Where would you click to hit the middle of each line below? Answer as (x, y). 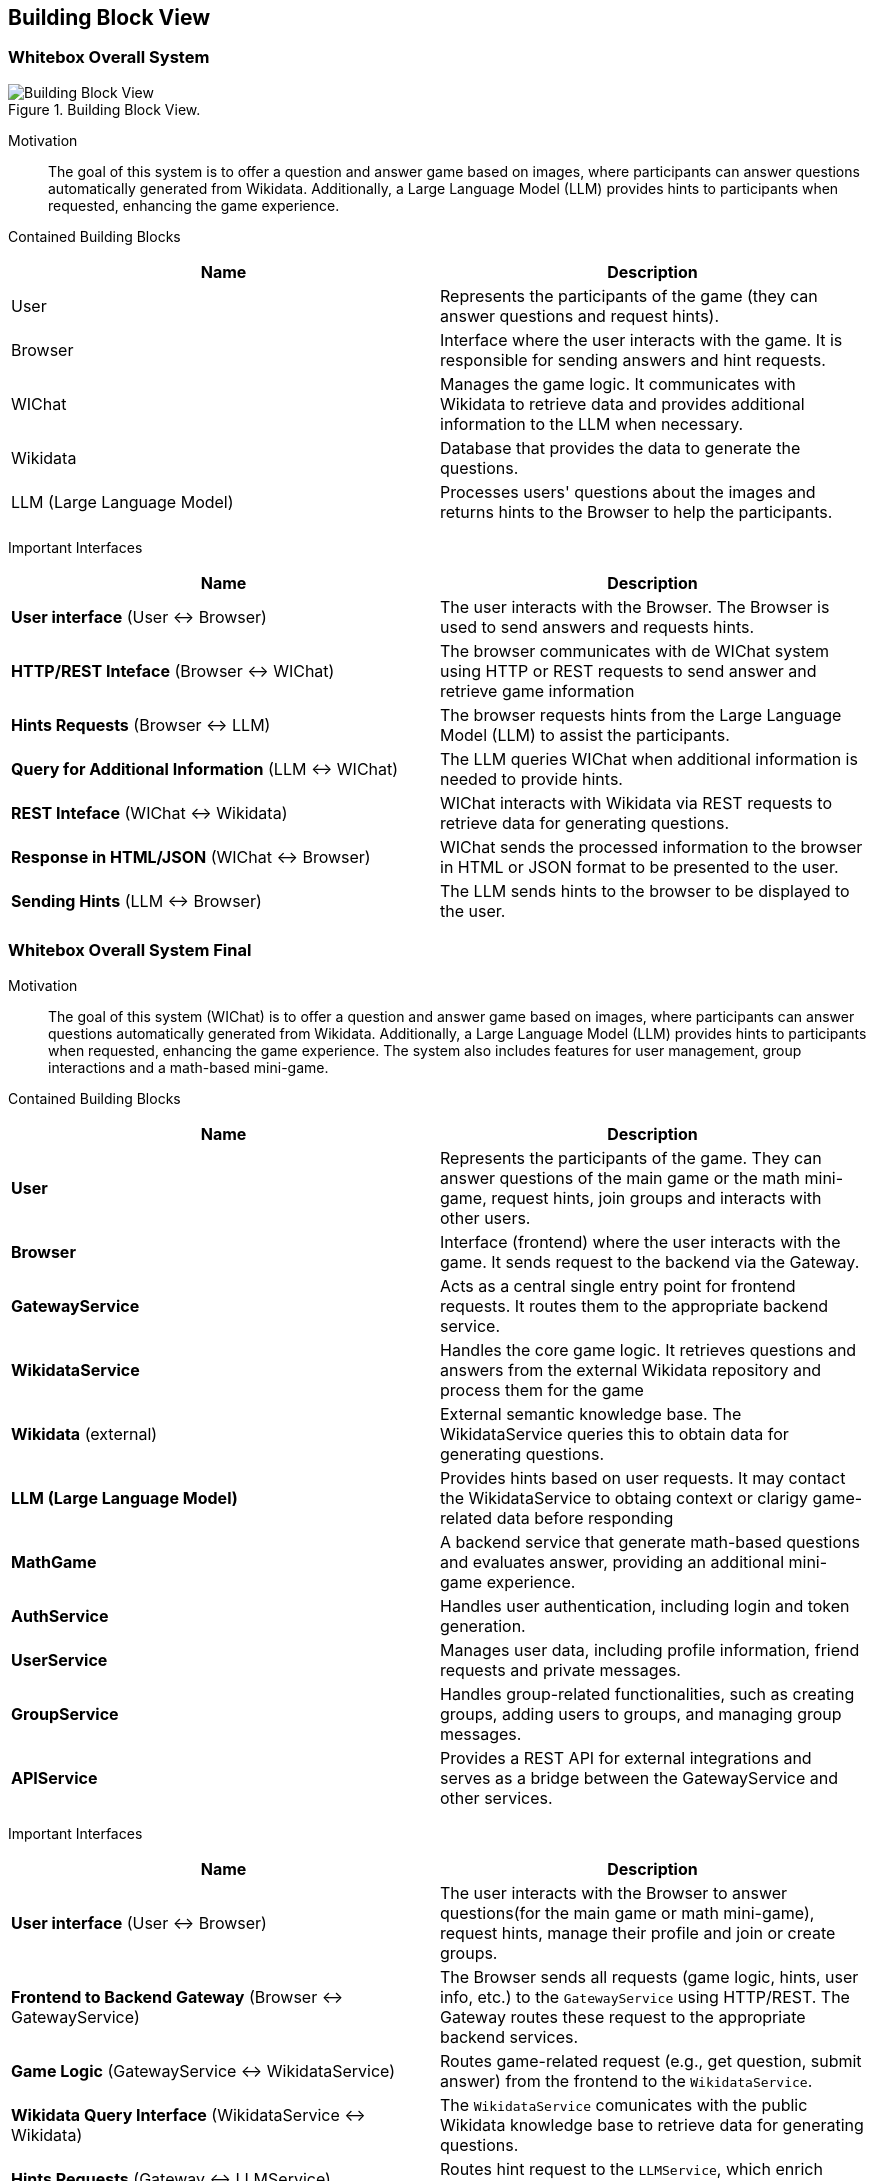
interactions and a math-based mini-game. (188, 1067)
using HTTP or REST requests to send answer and (628, 670)
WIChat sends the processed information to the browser (651, 846)
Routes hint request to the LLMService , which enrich (631, 2168)
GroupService (65, 1713)
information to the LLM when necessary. (592, 423)
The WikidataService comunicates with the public (624, 2104)
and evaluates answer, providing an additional (612, 1561)
